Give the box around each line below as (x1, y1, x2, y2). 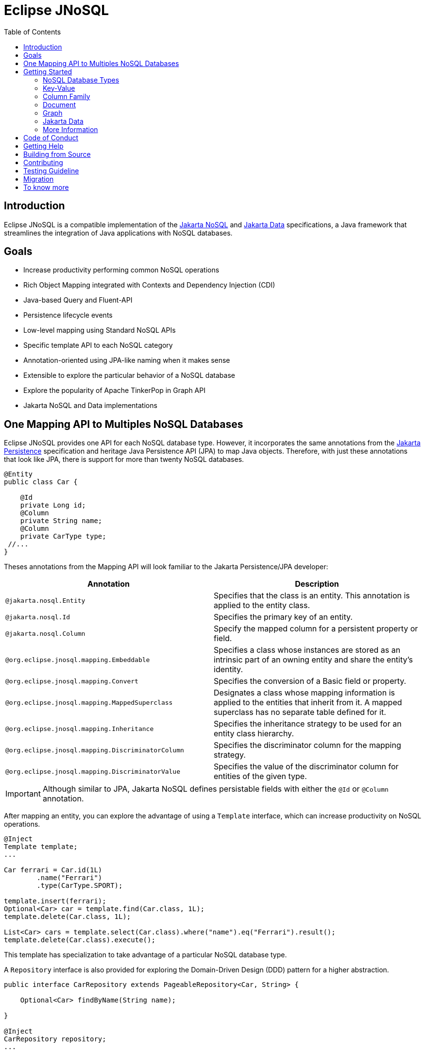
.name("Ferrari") (36, 874, 102, 882)
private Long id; (20, 501, 86, 510)
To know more (23, 183, 69, 191)
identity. (214, 664, 243, 675)
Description (295, 579, 339, 589)
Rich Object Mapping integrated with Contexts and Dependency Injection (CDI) (23, 281, 275, 289)
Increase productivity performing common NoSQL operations (23, 266, 220, 274)
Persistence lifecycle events (23, 311, 113, 320)
